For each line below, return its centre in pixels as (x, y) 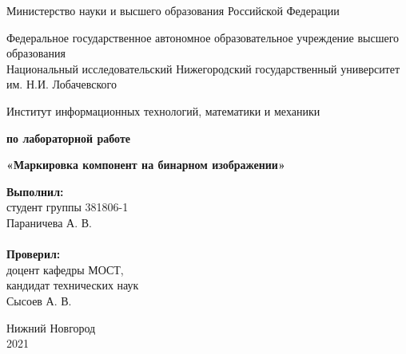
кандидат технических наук (73, 285)
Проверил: (34, 254)
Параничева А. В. (49, 222)
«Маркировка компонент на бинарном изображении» (146, 165)
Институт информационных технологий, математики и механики (163, 110)
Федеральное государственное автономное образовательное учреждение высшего (203, 37)
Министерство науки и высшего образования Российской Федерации (173, 10)
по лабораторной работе (69, 138)
